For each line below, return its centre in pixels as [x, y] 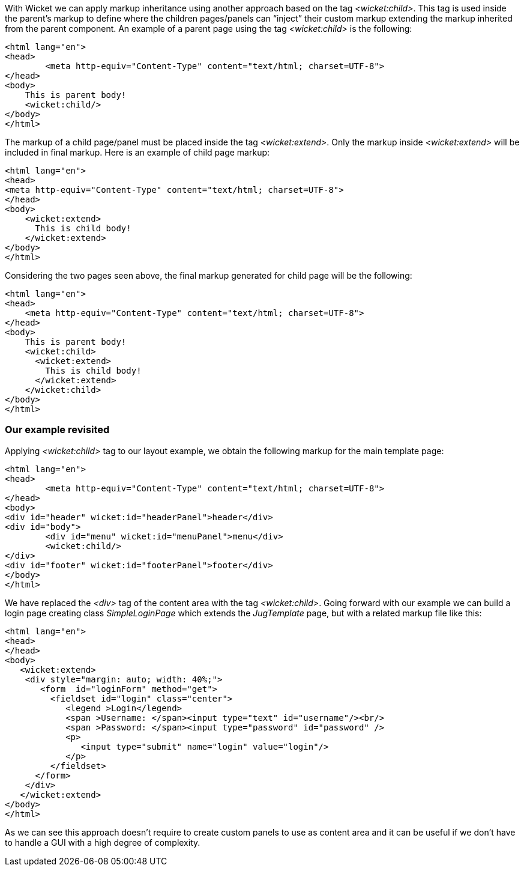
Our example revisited [57, 430]
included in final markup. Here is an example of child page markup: [137, 152]
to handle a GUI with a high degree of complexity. [103, 842]
